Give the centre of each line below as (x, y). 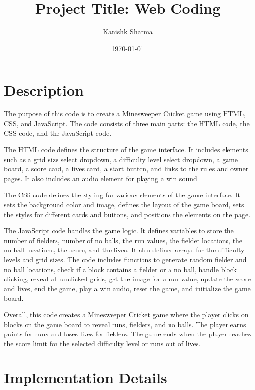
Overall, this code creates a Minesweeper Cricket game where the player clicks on (126, 314)
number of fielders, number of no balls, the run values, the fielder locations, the (123, 240)
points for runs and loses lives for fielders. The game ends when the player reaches (127, 334)
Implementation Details (85, 377)
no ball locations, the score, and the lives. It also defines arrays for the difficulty (124, 250)
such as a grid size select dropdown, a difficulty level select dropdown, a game (121, 159)
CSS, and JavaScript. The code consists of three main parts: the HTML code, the (127, 123)
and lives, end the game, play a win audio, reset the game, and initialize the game (127, 288)
